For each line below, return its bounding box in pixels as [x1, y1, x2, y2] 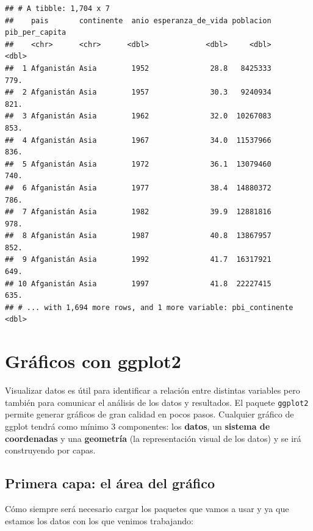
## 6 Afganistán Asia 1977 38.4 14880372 [5, 183, 272, 192]
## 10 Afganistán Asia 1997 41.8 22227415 [5, 279, 272, 288]
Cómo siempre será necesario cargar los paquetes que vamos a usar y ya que [5, 502, 289, 515]
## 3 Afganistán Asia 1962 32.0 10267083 [5, 112, 272, 121]
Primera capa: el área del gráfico [5, 474, 215, 493]
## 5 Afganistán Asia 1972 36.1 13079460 [5, 159, 272, 168]
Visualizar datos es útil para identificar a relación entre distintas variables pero [5, 384, 300, 397]
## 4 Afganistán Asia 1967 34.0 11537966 [5, 135, 272, 145]
